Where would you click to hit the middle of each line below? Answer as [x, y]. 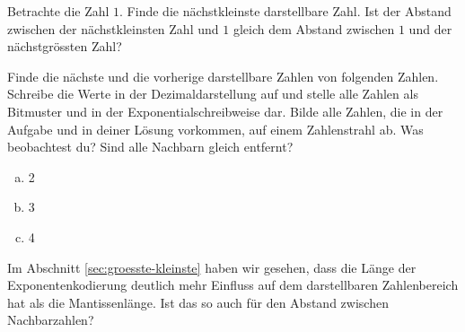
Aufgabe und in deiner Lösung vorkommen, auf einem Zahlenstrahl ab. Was [215, 129]
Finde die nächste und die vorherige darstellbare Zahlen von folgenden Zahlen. [223, 76]
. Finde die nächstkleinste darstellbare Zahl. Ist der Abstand [285, 11]
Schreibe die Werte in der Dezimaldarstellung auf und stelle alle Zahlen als [213, 94]
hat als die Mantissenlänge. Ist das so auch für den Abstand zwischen [198, 302]
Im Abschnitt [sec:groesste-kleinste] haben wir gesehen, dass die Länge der [212, 267]
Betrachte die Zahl [58, 11]
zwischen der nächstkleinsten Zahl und [113, 28]
